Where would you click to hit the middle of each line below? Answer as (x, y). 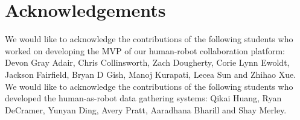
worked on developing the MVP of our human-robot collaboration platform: (145, 50)
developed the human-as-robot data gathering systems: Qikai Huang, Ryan (143, 98)
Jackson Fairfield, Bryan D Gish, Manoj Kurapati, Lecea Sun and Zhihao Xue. (151, 74)
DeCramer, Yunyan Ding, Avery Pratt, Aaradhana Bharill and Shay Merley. (146, 109)
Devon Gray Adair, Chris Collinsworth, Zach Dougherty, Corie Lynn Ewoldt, (147, 62)
